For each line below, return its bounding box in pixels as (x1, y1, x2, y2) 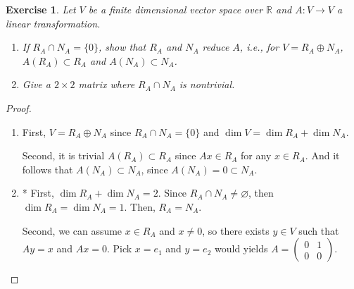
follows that (22, 161, 73, 176)
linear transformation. (6, 16, 101, 30)
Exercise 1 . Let (6, 2, 76, 16)
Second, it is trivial (22, 148, 105, 163)
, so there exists (202, 223, 270, 238)
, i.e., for (239, 39, 279, 54)
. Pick (106, 241, 132, 256)
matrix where (78, 77, 135, 92)
